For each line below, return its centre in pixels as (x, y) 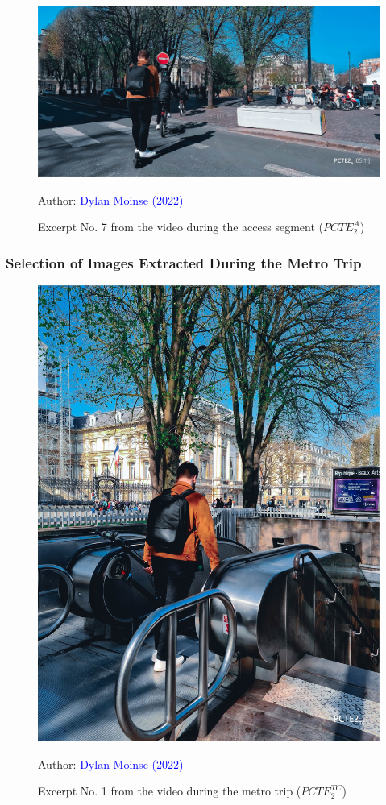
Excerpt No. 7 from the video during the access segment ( (181, 227)
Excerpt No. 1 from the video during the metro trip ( (170, 791)
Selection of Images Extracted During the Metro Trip (184, 262)
